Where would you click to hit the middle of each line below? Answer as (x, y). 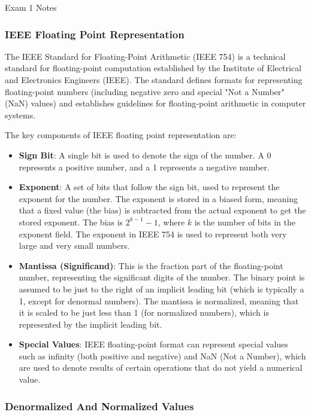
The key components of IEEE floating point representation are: (121, 135)
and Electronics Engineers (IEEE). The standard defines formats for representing (154, 80)
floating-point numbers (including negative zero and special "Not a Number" (145, 91)
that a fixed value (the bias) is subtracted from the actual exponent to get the (162, 210)
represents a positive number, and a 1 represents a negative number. (144, 167)
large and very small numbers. (74, 245)
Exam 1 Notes (31, 7)
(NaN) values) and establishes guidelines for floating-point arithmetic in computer (155, 103)
